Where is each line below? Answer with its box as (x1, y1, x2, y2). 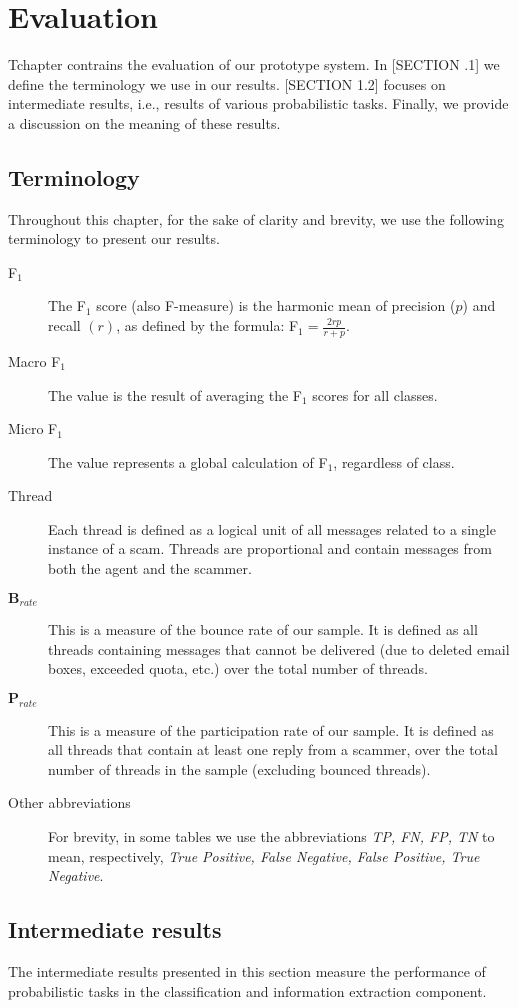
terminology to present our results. (8, 228, 220, 249)
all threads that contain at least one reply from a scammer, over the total (48, 739, 498, 760)
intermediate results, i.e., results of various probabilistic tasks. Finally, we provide (8, 93, 509, 114)
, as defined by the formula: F (116, 315, 299, 336)
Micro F (8, 418, 58, 439)
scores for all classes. (312, 384, 438, 405)
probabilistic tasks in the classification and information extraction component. (8, 980, 487, 1001)
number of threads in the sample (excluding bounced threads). (48, 758, 431, 779)
